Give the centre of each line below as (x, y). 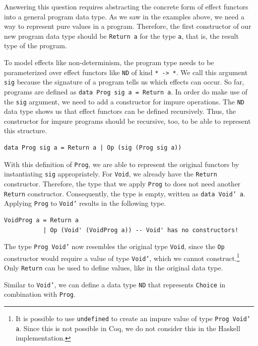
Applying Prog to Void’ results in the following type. (85, 203)
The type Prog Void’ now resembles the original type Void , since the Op (114, 246)
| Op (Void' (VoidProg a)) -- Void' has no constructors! (141, 230)
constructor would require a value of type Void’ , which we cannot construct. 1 (122, 257)
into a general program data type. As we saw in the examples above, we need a (124, 16)
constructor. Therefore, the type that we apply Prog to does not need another (122, 183)
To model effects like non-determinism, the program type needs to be (109, 62)
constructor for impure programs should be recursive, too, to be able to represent (128, 121)
